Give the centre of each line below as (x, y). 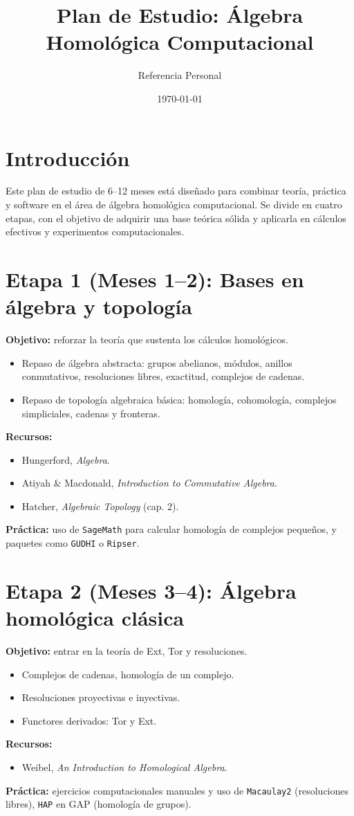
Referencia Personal (180, 75)
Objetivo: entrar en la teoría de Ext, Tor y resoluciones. (127, 651)
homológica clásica (95, 618)
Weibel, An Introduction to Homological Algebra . (124, 767)
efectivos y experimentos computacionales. (95, 232)
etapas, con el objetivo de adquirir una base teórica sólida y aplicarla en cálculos (176, 218)
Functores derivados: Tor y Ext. (89, 720)
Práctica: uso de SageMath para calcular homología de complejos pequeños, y (171, 529)
